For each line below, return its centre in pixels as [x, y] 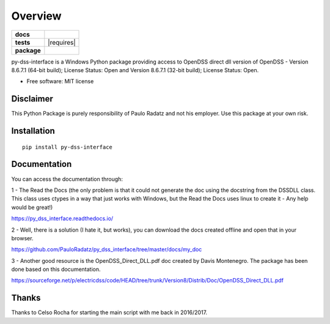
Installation [33, 131]
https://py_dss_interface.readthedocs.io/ [62, 219]
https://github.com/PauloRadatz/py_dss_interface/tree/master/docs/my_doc [107, 249]
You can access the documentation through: [67, 179]
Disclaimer [32, 99]
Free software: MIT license [60, 81]
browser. [22, 238]
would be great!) [32, 207]
